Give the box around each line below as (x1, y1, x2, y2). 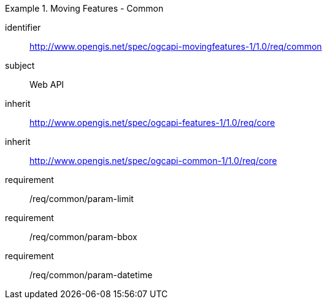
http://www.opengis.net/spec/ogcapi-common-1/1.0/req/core (29, 155, 277, 166)
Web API (29, 79, 64, 90)
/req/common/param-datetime (29, 270, 153, 280)
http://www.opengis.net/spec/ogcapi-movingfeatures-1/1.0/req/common (29, 41, 322, 52)
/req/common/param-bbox (29, 232, 137, 242)
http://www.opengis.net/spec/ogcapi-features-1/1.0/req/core (29, 117, 275, 128)
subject (5, 60, 35, 71)
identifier (5, 22, 41, 33)
